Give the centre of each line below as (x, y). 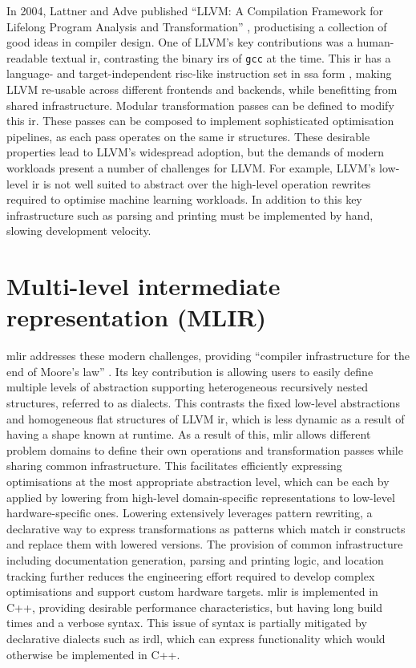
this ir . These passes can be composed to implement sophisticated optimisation (200, 121)
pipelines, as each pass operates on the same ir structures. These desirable (188, 136)
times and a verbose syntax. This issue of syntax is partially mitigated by (187, 623)
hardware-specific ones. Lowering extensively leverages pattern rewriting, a (190, 513)
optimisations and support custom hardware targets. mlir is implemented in (192, 591)
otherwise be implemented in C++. (93, 654)
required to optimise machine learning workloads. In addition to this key (184, 199)
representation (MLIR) (137, 317)
